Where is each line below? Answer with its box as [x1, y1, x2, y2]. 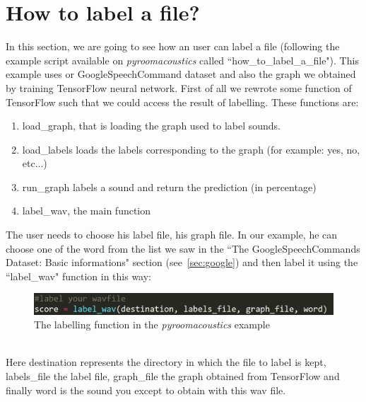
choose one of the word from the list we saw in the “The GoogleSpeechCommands [6, 241, 360, 255]
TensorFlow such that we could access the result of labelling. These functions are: [6, 94, 359, 109]
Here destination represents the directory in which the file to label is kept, [6, 355, 326, 369]
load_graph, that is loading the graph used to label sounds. [22, 118, 281, 133]
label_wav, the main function [22, 203, 151, 218]
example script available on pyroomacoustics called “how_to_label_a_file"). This [6, 52, 359, 67]
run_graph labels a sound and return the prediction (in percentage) [22, 179, 317, 194]
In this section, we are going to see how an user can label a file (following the [6, 39, 340, 54]
